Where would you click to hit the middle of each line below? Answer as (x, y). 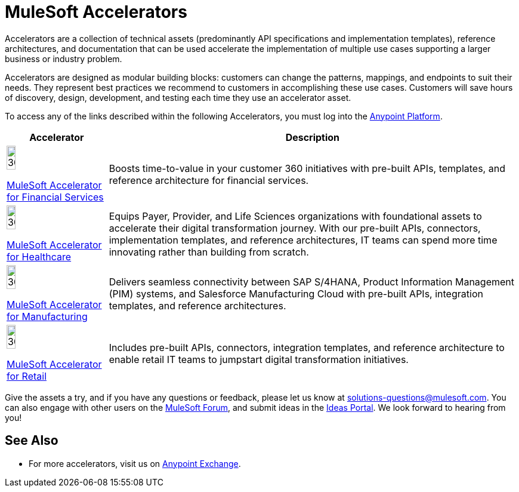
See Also (32, 441)
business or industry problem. (64, 59)
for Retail (27, 376)
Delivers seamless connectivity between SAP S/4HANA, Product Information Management (311, 282)
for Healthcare (39, 256)
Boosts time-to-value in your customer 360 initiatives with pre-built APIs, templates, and (307, 168)
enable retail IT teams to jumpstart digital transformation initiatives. (259, 359)
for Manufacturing (47, 316)
